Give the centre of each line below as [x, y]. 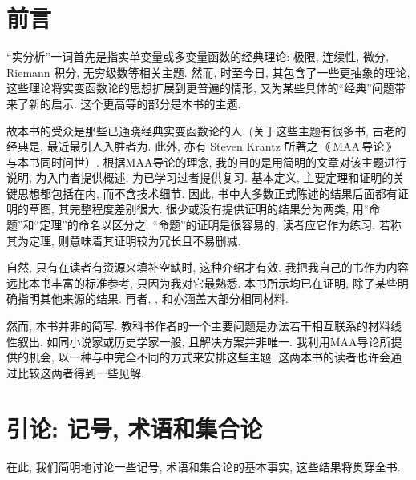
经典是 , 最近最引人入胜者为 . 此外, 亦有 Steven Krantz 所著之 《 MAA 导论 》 [202, 146]
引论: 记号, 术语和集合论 [135, 428]
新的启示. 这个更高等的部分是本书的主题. [135, 103]
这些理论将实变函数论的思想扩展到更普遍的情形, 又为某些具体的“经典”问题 [200, 88]
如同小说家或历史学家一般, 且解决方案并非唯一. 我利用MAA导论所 [219, 341]
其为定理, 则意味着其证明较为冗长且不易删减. [124, 240]
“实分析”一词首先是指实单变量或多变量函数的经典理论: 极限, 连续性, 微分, [198, 56]
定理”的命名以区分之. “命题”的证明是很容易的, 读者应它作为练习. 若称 [220, 225]
